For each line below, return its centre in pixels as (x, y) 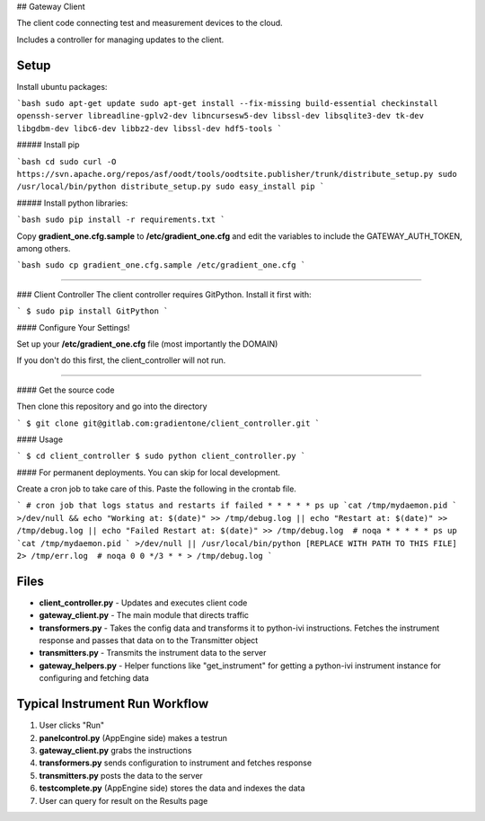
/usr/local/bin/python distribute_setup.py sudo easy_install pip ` (171, 187)
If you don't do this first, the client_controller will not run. (121, 360)
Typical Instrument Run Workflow (113, 704)
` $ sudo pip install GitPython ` (93, 311)
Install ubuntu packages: (62, 86)
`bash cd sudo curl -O (66, 161)
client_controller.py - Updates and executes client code (143, 603)
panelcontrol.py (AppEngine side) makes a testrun (133, 737)
